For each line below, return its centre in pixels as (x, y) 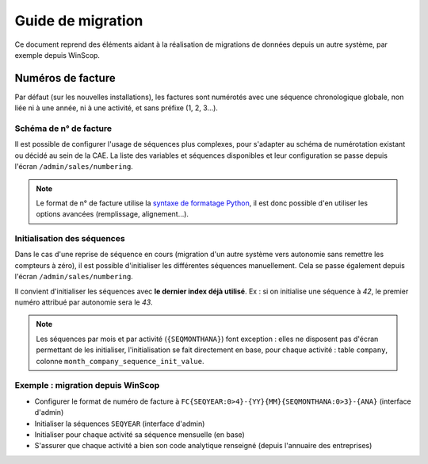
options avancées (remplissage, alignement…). (113, 214)
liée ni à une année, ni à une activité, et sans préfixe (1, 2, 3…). (116, 108)
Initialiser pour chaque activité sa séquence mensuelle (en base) (139, 434)
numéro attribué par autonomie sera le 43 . (84, 302)
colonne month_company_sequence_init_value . (120, 361)
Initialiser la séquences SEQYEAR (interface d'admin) (120, 424)
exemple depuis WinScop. (57, 55)
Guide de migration (79, 21)
